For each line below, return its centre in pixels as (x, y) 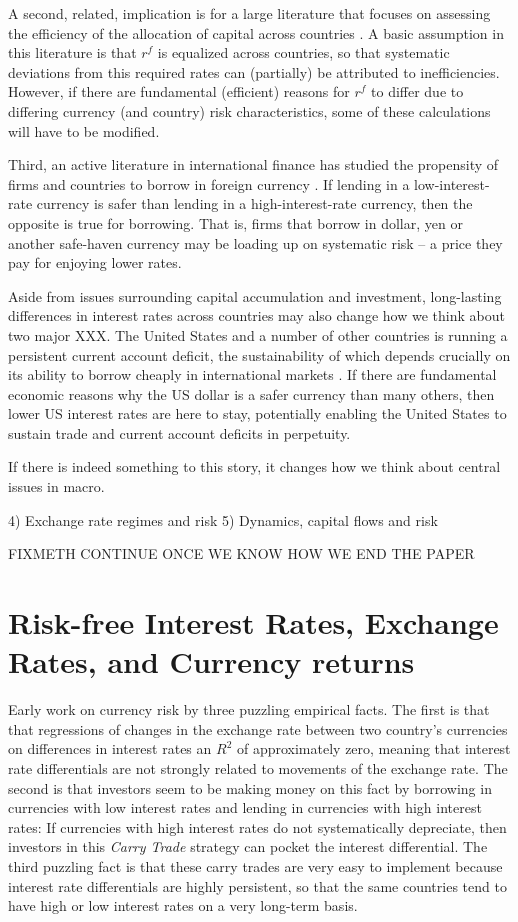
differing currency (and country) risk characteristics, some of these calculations (249, 110)
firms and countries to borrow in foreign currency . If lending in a (209, 183)
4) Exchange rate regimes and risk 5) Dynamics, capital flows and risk (223, 519)
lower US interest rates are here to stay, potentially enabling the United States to (257, 413)
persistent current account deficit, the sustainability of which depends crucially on (259, 354)
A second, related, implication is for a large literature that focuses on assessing (249, 13)
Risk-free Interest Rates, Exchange (253, 622)
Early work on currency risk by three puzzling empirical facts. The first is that (249, 709)
